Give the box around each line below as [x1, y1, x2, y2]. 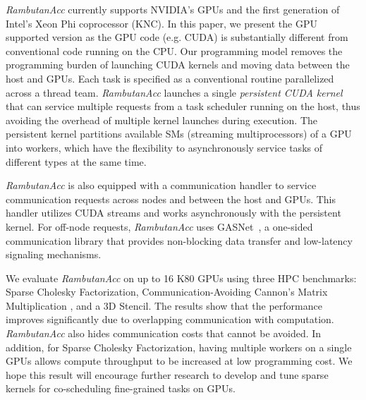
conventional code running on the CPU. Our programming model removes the [6, 43, 343, 58]
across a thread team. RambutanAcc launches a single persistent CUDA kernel [6, 85, 343, 99]
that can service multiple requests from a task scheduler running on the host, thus [6, 99, 360, 114]
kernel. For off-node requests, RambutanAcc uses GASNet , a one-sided [6, 219, 313, 234]
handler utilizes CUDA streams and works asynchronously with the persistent [6, 205, 341, 220]
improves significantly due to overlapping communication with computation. [6, 312, 334, 327]
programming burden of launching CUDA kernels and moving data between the [6, 57, 350, 72]
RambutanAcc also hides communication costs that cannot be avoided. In [6, 326, 322, 341]
